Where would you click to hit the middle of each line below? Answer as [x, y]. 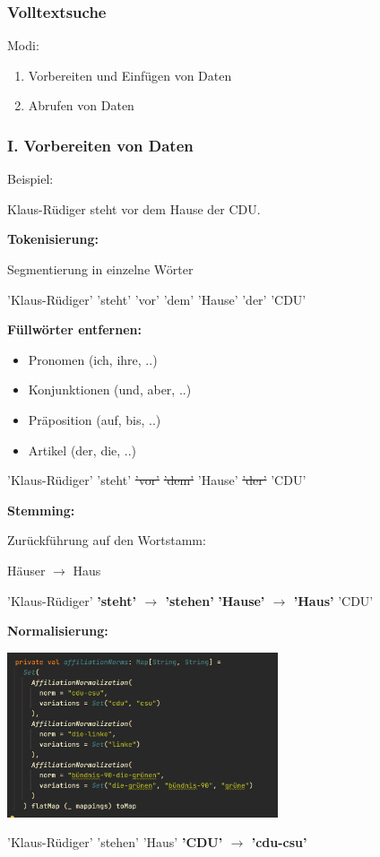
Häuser [26, 570]
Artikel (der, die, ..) [82, 450]
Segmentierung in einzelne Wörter [100, 269]
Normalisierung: [58, 631]
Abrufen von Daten [81, 105]
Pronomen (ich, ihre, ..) [93, 359]
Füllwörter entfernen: [74, 329]
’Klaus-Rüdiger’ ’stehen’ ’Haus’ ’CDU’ [115, 842]
